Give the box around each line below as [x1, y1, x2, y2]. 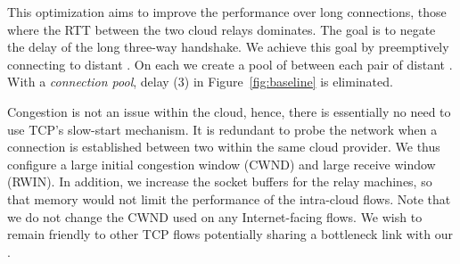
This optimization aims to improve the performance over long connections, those [7, 3, 447, 21]
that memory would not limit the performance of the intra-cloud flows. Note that [7, 189, 451, 208]
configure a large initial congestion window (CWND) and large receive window [7, 154, 436, 173]
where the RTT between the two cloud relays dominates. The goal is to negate [7, 20, 436, 38]
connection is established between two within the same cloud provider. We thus [7, 137, 440, 156]
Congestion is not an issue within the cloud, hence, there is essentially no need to [7, 102, 451, 120]
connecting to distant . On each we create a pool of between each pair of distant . [7, 54, 453, 73]
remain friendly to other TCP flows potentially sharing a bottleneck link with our [7, 225, 453, 243]
